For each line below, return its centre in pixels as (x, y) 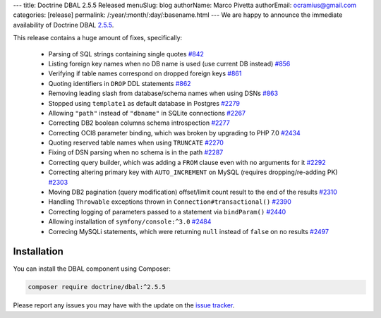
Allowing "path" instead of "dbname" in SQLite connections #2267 (147, 113)
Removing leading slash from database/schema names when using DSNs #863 (163, 93)
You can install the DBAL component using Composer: (92, 269)
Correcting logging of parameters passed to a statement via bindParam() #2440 (167, 212)
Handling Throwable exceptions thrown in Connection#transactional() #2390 (170, 202)
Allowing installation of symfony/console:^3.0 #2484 (130, 221)
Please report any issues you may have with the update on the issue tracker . (124, 305)
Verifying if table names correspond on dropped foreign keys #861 (145, 73)
